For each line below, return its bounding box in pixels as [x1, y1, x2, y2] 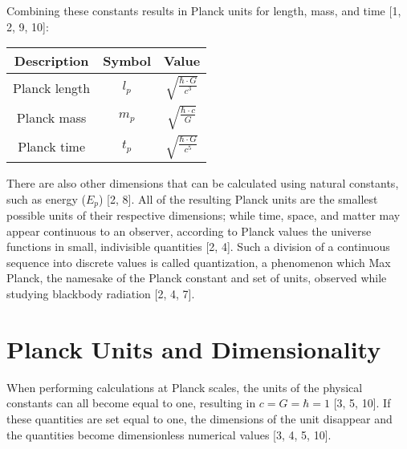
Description [14, 51, 89, 71]
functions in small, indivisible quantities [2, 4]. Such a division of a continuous [6, 238, 390, 255]
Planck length [13, 79, 91, 97]
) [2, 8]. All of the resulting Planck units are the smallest [99, 190, 378, 207]
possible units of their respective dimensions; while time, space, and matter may [6, 207, 401, 224]
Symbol [103, 51, 152, 71]
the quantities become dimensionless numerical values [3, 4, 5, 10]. [6, 426, 332, 443]
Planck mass [16, 107, 87, 127]
